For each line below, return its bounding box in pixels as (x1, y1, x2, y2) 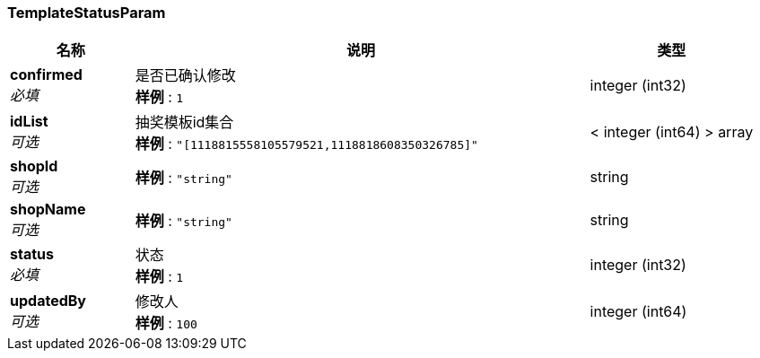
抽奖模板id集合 (135, 113, 234, 132)
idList (10, 112, 48, 131)
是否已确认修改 (135, 66, 236, 85)
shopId (10, 157, 58, 176)
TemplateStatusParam (7, 4, 166, 22)
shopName (10, 200, 86, 219)
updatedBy (10, 292, 86, 310)
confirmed (10, 65, 83, 84)
